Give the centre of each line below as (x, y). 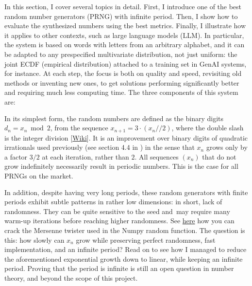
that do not (219, 156)
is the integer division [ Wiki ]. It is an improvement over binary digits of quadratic (126, 137)
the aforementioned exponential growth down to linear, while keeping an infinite (124, 259)
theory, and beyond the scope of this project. (71, 277)
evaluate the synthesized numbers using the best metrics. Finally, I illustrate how (125, 26)
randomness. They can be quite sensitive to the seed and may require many (117, 211)
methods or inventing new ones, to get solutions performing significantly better (122, 82)
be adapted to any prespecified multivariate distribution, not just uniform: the (121, 54)
